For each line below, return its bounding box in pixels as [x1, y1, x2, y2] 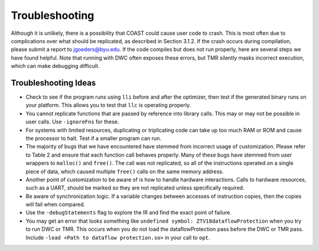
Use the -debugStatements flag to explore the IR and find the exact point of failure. [25, 209, 232, 216]
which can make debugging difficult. [11, 63, 100, 70]
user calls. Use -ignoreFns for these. [25, 118, 119, 125]
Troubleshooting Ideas [11, 77, 96, 88]
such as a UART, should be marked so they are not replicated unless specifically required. [25, 184, 245, 191]
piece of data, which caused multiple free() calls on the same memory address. [25, 168, 224, 175]
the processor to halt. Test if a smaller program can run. [25, 135, 162, 142]
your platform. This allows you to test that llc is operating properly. [25, 102, 191, 109]
